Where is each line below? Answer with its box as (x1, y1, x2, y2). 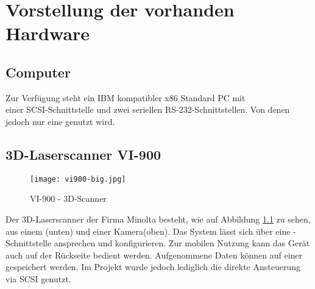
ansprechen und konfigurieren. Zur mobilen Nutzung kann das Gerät (54, 237, 310, 249)
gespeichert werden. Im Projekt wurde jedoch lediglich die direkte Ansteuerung (5, 260, 300, 273)
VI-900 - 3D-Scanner (30, 192, 107, 205)
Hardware (5, 21, 90, 46)
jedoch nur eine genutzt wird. (5, 115, 115, 127)
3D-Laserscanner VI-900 (5, 144, 161, 163)
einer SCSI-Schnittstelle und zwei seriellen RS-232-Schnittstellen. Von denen (5, 103, 290, 116)
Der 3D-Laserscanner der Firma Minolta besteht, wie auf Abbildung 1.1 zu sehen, (5, 213, 311, 225)
